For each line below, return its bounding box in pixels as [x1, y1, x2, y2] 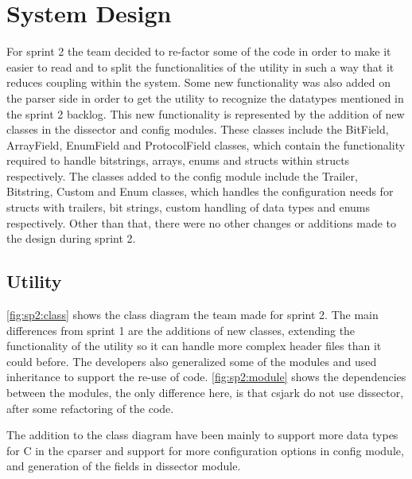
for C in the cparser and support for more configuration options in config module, [6, 442, 404, 458]
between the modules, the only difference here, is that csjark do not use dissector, [6, 384, 404, 401]
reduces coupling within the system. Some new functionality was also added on [6, 74, 391, 91]
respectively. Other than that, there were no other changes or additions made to [6, 214, 397, 231]
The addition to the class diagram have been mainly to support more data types [6, 426, 398, 443]
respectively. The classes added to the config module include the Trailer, [6, 167, 358, 184]
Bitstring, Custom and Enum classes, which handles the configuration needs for [6, 183, 394, 200]
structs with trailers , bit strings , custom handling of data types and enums [6, 199, 371, 216]
